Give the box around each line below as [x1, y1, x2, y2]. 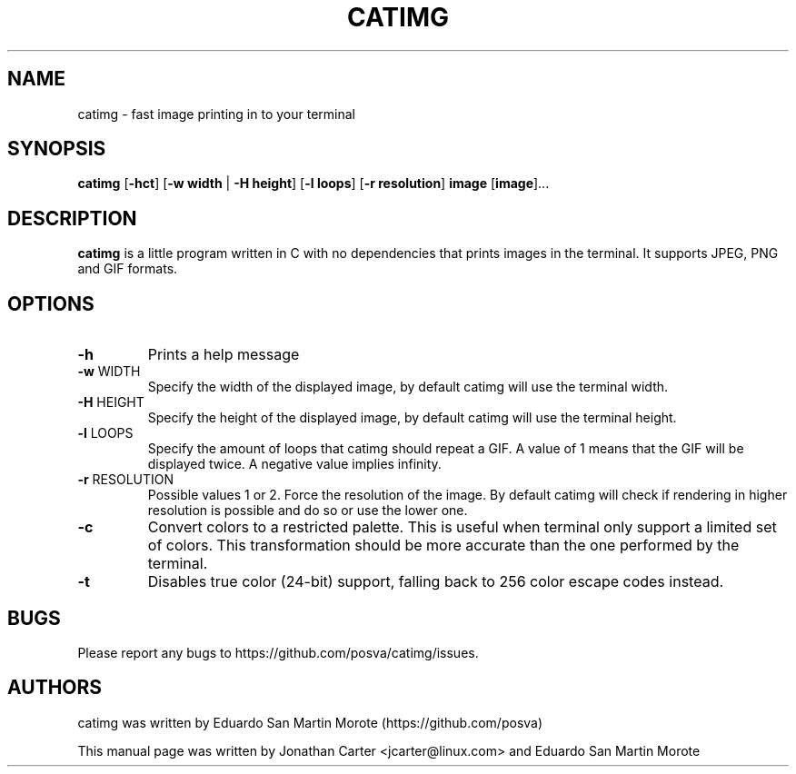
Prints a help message [147, 345, 300, 364]
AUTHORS [7, 676, 103, 700]
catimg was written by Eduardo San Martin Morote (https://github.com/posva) [77, 714, 543, 730]
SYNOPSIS [7, 137, 106, 161]
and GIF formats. [77, 261, 178, 277]
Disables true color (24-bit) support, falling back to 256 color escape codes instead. [147, 572, 724, 591]
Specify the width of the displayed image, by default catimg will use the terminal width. [147, 379, 669, 395]
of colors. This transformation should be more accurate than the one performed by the [147, 536, 740, 555]
